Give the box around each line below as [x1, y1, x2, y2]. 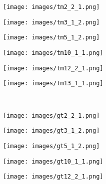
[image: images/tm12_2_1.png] [3, 64, 103, 72]
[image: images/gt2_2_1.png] [3, 112, 100, 119]
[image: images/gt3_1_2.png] [3, 127, 100, 135]
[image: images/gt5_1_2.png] [3, 142, 100, 150]
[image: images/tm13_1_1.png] [3, 80, 103, 87]
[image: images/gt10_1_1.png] [3, 158, 103, 165]
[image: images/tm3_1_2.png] [3, 18, 100, 26]
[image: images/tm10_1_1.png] [3, 49, 103, 56]
